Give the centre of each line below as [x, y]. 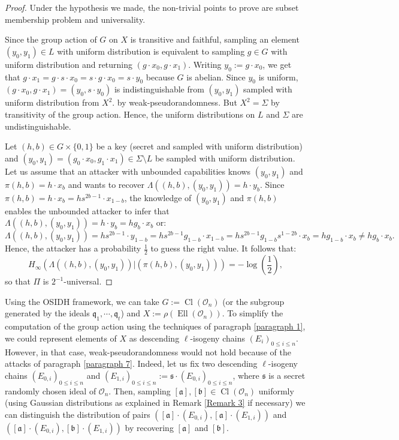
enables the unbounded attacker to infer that [87, 210]
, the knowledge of [158, 197]
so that [18, 281]
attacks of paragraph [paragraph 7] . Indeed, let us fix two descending [131, 363]
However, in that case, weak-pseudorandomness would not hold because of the [148, 351]
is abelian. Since [216, 77]
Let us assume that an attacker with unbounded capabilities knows [128, 171]
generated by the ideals [47, 313]
